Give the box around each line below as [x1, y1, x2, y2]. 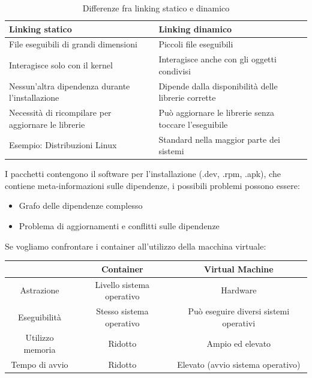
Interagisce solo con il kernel [9, 59, 113, 71]
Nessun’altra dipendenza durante [9, 79, 130, 92]
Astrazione [20, 284, 59, 296]
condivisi [158, 64, 191, 77]
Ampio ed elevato [206, 337, 271, 350]
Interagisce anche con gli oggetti [158, 53, 277, 65]
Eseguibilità [18, 310, 61, 323]
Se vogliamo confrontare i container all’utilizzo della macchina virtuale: [5, 239, 266, 252]
